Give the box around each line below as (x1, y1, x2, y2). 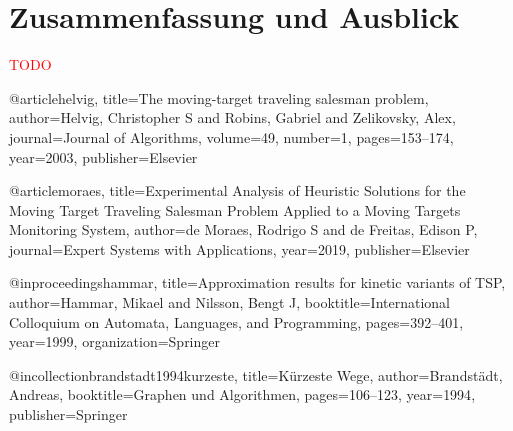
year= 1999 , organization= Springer (9, 331, 220, 352)
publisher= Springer (9, 404, 128, 425)
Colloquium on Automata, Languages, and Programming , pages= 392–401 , (9, 311, 464, 332)
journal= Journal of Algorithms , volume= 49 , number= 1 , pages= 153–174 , (9, 126, 454, 147)
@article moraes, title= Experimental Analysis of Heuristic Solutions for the (9, 180, 466, 201)
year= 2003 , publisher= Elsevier (9, 146, 198, 167)
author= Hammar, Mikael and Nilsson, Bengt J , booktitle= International (9, 292, 450, 313)
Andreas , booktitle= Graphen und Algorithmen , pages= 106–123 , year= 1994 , (9, 384, 476, 405)
